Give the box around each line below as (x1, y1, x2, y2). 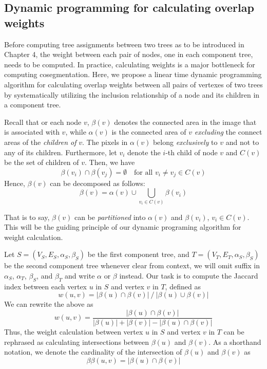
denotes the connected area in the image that (114, 116, 257, 127)
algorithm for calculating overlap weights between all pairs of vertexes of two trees (4, 79, 263, 89)
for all (134, 169, 153, 176)
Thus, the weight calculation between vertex (4, 326, 143, 337)
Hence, (4, 177, 25, 188)
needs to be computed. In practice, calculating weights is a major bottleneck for (4, 59, 255, 69)
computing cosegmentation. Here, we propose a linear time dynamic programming (4, 69, 262, 80)
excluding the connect (194, 126, 262, 137)
